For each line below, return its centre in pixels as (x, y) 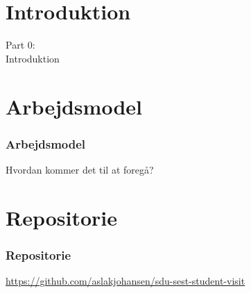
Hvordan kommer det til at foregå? (80, 169)
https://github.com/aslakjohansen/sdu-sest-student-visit (125, 281)
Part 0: (20, 45)
